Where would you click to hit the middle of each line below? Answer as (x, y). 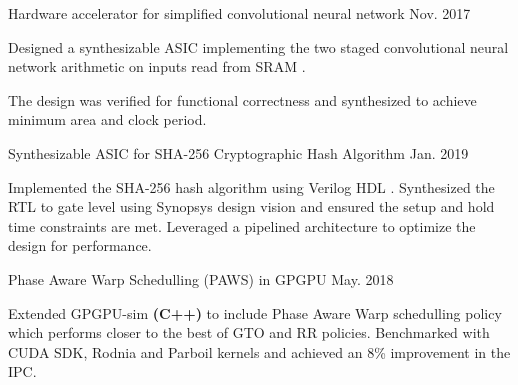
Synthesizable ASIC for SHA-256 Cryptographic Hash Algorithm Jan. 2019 (238, 152)
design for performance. (80, 245)
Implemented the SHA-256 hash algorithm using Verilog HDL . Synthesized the (251, 186)
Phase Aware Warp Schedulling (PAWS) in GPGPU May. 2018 (201, 278)
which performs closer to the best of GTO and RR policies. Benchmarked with (249, 332)
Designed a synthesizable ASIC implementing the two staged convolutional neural (258, 46)
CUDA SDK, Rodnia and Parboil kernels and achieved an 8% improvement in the (259, 351)
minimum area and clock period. (107, 119)
